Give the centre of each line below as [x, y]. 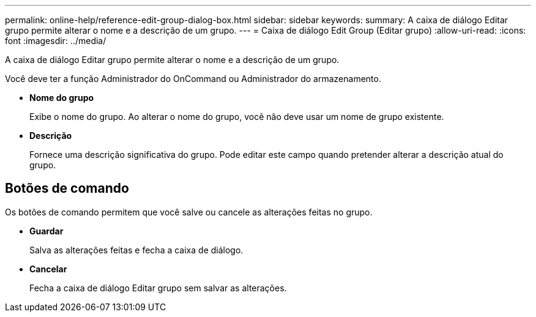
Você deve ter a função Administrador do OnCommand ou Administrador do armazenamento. [193, 79]
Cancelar [48, 269]
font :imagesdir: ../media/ [56, 41]
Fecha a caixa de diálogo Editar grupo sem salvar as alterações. [158, 288]
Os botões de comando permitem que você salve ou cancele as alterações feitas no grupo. [189, 212]
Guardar [47, 231]
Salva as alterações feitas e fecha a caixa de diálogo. [136, 250]
